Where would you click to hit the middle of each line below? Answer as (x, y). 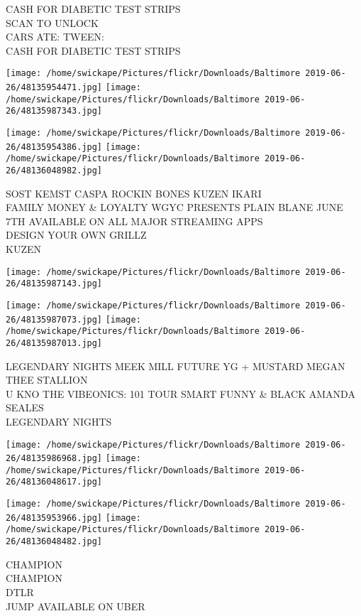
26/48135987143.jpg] (54, 284)
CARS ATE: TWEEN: (55, 37)
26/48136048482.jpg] (54, 542)
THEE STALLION (47, 380)
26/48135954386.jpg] (54, 147)
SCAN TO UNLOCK (52, 22)
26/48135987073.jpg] (54, 319)
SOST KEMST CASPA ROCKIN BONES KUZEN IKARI (134, 193)
